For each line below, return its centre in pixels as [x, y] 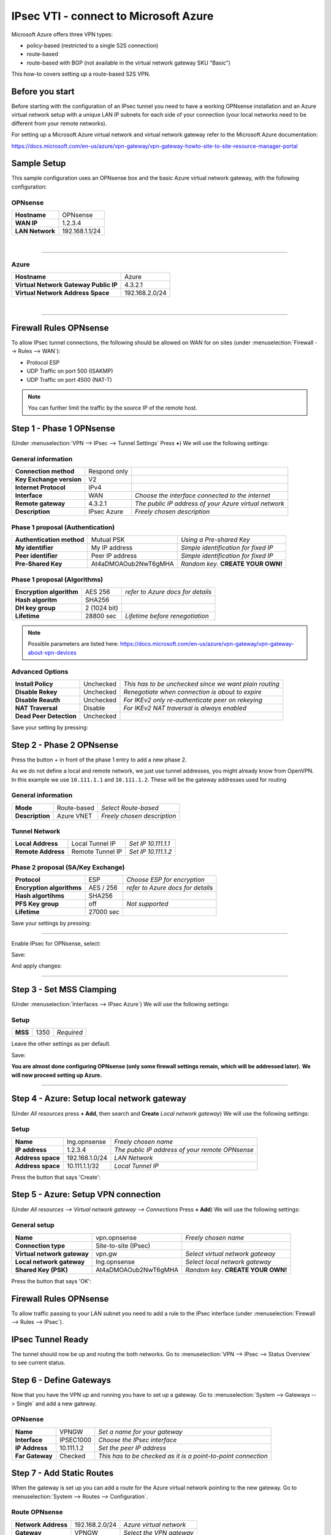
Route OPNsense [37, 1512]
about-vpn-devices [52, 652]
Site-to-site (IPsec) [123, 1245]
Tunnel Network [36, 831]
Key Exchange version [48, 480]
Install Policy [34, 683]
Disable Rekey [36, 692]
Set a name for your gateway [141, 1432]
